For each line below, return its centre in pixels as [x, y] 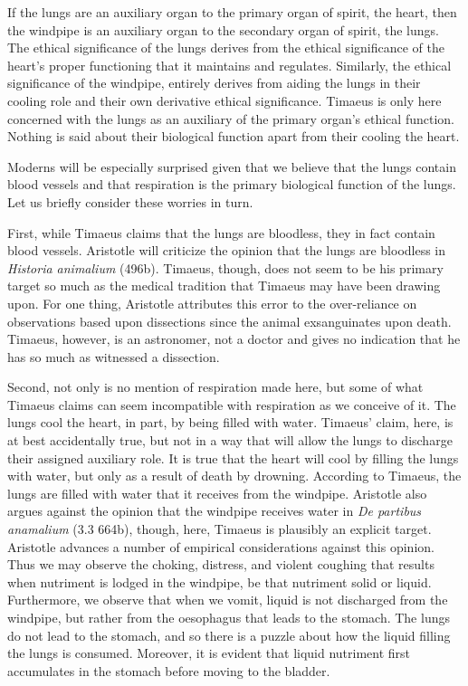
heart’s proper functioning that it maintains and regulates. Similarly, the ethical [229, 65]
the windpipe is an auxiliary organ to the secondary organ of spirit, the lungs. [223, 29]
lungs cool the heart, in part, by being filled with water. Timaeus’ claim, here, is [230, 422]
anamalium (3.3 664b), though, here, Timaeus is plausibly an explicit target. [220, 529]
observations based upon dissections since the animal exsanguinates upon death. [229, 321]
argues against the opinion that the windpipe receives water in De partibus [215, 511]
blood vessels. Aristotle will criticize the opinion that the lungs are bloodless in [227, 250]
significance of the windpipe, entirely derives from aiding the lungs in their [214, 83]
